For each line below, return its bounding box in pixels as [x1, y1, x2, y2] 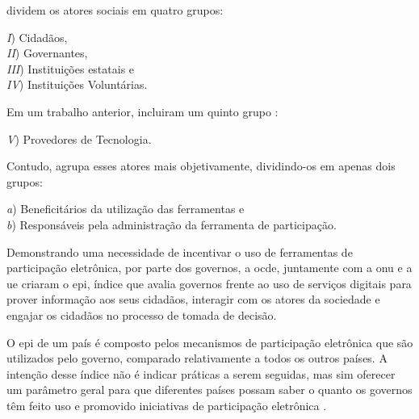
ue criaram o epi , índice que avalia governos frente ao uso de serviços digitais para [6, 274, 412, 291]
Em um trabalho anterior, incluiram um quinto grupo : [6, 103, 279, 119]
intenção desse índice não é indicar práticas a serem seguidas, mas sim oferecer [6, 365, 396, 382]
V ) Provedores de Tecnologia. [6, 130, 152, 147]
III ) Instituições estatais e [6, 60, 135, 77]
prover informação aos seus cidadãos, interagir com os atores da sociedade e [6, 291, 380, 308]
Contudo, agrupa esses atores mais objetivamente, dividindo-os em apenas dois [6, 157, 396, 174]
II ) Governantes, [6, 44, 88, 61]
